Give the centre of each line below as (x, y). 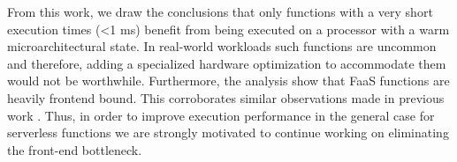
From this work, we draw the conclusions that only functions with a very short (220, 11)
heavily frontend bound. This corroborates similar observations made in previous (226, 97)
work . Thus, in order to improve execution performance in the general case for (221, 115)
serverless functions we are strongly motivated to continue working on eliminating (228, 133)
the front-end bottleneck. (75, 149)
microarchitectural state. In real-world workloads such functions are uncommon (222, 46)
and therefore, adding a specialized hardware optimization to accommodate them (227, 63)
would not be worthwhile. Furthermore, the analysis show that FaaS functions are (228, 81)
